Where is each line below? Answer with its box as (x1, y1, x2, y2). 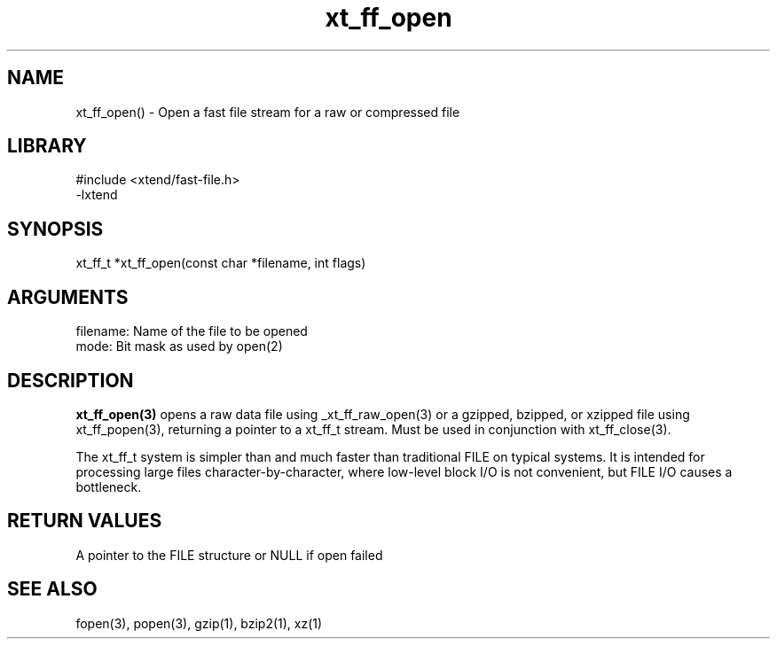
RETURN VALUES (7, 510, 162, 533)
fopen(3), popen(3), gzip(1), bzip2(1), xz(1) (75, 615, 323, 631)
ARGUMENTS (7, 285, 129, 308)
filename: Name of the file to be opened (75, 323, 308, 339)
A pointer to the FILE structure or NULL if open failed (75, 547, 383, 563)
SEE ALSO (7, 578, 98, 601)
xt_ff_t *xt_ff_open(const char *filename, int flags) (75, 255, 366, 271)
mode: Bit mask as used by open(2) (75, 339, 283, 354)
